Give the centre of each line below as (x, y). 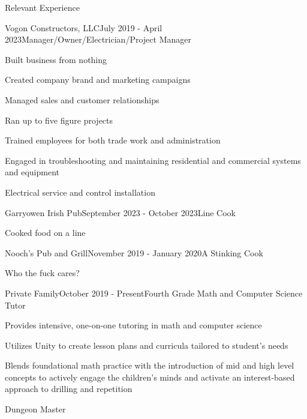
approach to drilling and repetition (69, 389)
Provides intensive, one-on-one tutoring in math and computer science (133, 325)
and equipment (32, 172)
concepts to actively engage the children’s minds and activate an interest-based (150, 377)
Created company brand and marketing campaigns (98, 80)
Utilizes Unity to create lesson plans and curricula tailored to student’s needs (147, 345)
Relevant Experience (42, 7)
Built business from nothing (56, 59)
